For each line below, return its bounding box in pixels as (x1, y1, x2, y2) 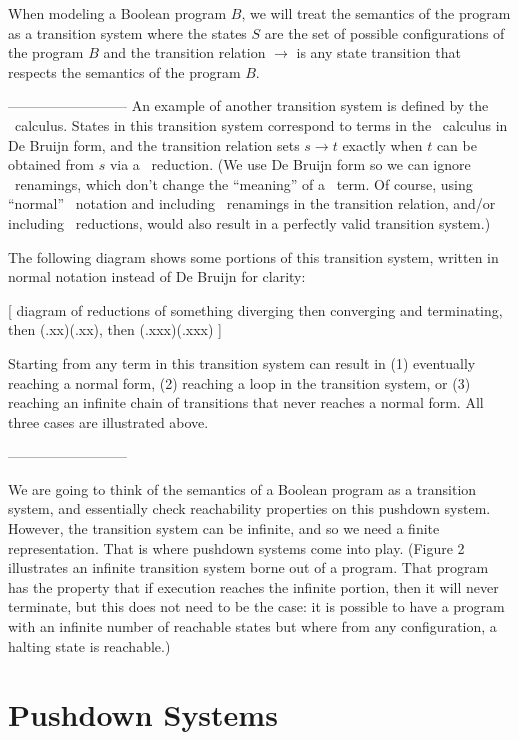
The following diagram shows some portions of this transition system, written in (8, 246, 499, 267)
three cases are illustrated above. (8, 411, 209, 432)
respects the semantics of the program (8, 61, 241, 82)
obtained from (8, 154, 95, 175)
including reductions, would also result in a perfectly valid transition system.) (8, 212, 491, 233)
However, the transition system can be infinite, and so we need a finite (8, 518, 440, 539)
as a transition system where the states (8, 22, 247, 43)
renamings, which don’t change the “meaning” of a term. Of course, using (14, 173, 473, 194)
